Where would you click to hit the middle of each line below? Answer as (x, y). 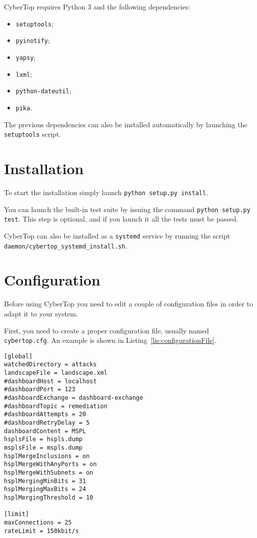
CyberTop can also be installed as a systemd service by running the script (117, 235)
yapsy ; (26, 57)
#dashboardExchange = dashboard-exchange (74, 398)
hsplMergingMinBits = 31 (45, 481)
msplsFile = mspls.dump (43, 447)
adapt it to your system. (41, 313)
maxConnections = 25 (38, 522)
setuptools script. (33, 134)
